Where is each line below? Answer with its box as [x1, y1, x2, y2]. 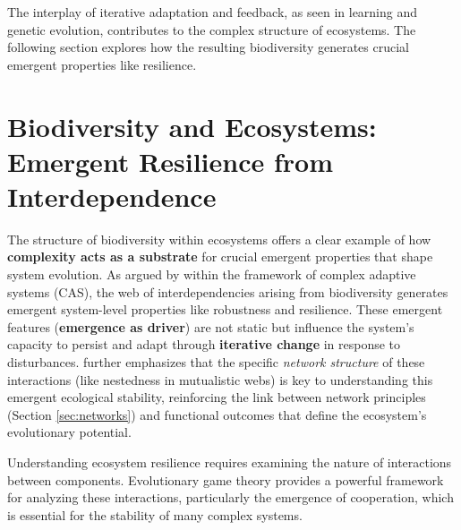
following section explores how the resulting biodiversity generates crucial [7, 38, 409, 56]
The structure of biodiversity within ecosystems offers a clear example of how [7, 229, 431, 248]
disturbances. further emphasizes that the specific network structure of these [7, 353, 425, 372]
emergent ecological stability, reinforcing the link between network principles [7, 388, 426, 406]
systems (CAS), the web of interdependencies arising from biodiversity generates [7, 282, 448, 301]
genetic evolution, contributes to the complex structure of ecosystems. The [7, 20, 416, 38]
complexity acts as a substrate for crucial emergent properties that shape [7, 247, 433, 266]
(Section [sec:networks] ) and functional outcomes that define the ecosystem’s [7, 405, 427, 423]
